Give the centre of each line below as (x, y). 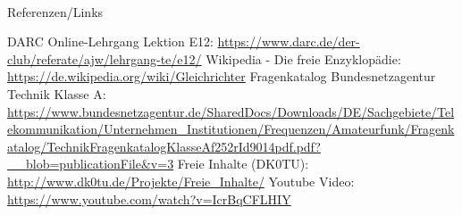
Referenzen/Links (55, 11)
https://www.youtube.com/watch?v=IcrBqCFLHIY (149, 198)
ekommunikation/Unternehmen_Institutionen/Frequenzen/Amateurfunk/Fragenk (231, 129)
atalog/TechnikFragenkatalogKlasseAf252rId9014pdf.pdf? (164, 146)
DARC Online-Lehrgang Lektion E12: (110, 41)
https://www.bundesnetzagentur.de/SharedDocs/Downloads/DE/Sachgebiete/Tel (231, 111)
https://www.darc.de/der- (289, 41)
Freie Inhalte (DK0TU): (243, 164)
